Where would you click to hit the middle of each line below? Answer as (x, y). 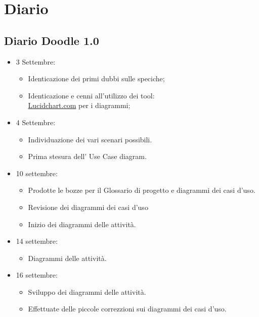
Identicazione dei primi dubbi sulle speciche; (96, 78)
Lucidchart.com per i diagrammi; (79, 105)
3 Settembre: (36, 61)
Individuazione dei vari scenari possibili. (90, 139)
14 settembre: (37, 241)
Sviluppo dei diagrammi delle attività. (87, 292)
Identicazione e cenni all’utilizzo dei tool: (91, 95)
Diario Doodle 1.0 (52, 40)
